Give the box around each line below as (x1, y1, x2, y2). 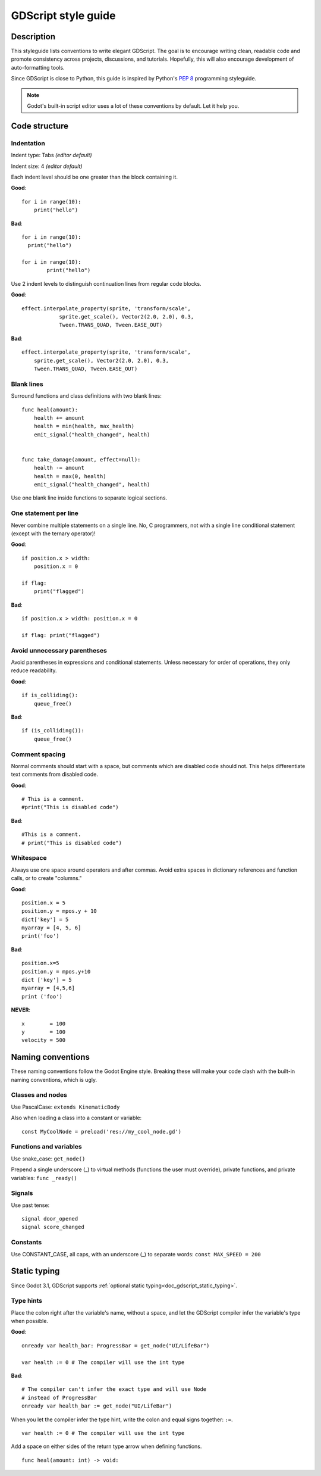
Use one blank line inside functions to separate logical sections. (11, 494, 168, 501)
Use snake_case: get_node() (11, 1155, 86, 1162)
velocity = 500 (21, 1037, 66, 1044)
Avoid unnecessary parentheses (11, 646, 107, 654)
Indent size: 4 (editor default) (11, 163, 83, 170)
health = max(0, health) (33, 473, 106, 479)
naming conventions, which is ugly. (11, 1076, 97, 1083)
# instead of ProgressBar (21, 1394, 97, 1401)
